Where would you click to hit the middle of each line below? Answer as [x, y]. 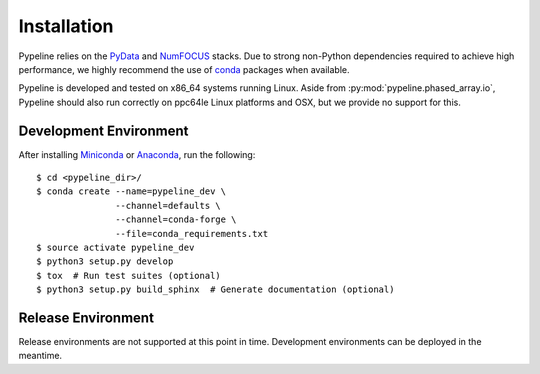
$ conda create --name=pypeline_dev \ [131, 191]
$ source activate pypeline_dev [115, 247]
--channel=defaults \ [168, 205]
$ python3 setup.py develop [105, 261]
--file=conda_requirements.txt [192, 233]
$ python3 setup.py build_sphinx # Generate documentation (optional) [215, 289]
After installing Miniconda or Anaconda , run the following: [137, 154]
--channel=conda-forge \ [176, 219]
